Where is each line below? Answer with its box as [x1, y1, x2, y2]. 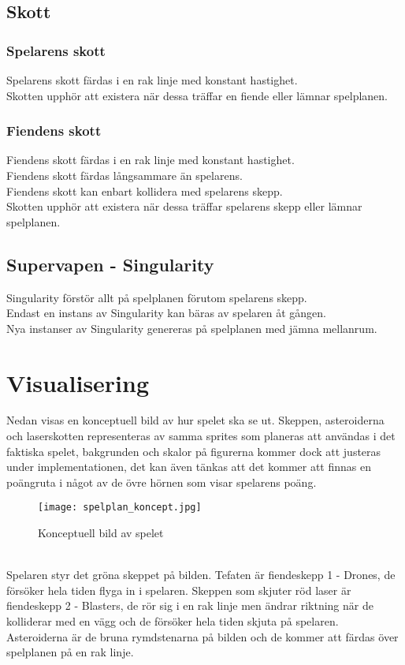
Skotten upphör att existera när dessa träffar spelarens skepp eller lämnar [6, 198, 362, 215]
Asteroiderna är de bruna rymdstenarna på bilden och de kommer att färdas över [6, 628, 399, 644]
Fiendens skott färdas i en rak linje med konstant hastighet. [6, 151, 295, 168]
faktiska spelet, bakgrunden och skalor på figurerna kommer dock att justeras [6, 443, 381, 459]
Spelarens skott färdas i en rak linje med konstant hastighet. [6, 72, 298, 88]
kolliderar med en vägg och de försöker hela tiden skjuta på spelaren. [6, 613, 339, 630]
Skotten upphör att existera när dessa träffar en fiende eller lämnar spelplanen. [6, 87, 388, 103]
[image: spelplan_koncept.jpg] [38, 502, 202, 514]
